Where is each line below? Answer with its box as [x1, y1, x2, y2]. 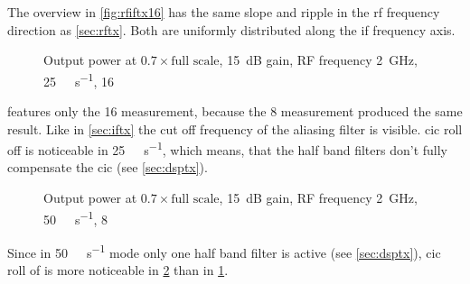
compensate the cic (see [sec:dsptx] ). [7, 158, 208, 177]
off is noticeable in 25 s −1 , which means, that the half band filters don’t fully [7, 138, 448, 159]
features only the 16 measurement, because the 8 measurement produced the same [7, 102, 463, 121]
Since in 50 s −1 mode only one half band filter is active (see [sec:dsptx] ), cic [7, 240, 441, 261]
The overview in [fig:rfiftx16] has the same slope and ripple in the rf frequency [7, 3, 440, 21]
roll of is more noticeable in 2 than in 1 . [7, 261, 229, 279]
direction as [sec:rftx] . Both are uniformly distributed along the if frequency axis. [7, 20, 456, 39]
